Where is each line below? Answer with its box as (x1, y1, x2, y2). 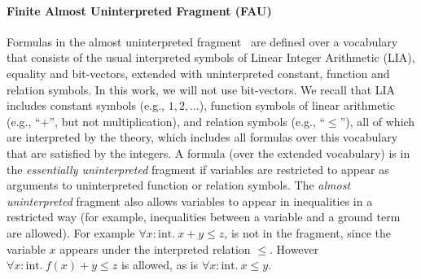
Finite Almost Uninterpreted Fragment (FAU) (7, 2, 272, 19)
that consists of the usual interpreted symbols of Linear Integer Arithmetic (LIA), (7, 49, 415, 66)
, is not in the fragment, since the (224, 224, 392, 241)
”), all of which (340, 112, 415, 129)
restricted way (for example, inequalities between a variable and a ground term (7, 208, 401, 225)
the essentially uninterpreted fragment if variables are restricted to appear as (7, 160, 389, 177)
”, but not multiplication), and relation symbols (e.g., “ (49, 112, 326, 129)
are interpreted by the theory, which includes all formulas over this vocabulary (7, 129, 398, 146)
